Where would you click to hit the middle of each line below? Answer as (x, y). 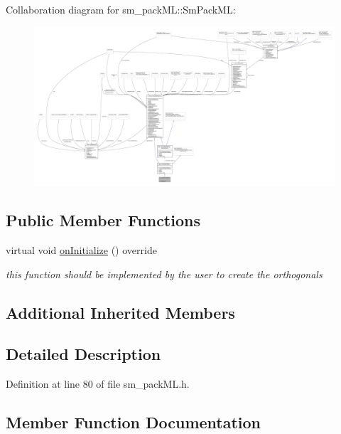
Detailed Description (83, 354)
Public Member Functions (103, 220)
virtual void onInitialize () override (81, 249)
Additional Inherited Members (120, 312)
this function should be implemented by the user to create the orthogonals (164, 274)
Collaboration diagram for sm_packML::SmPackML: (121, 9)
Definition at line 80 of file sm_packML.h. (98, 384)
